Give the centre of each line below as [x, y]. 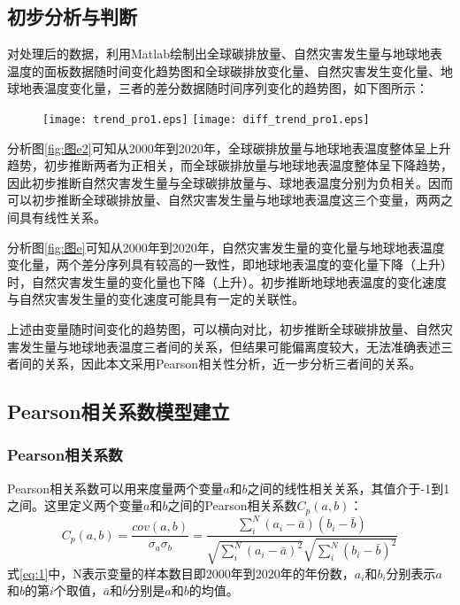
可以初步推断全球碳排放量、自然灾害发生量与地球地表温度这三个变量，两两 [224, 200]
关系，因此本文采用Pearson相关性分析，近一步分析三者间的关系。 [233, 364]
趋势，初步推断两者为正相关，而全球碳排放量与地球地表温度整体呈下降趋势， [230, 165]
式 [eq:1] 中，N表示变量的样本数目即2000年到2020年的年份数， [181, 573]
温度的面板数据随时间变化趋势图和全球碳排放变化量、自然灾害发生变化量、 [224, 70]
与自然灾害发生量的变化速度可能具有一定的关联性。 [156, 299]
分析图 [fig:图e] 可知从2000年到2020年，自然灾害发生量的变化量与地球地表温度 [226, 247]
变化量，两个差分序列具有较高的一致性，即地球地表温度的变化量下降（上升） [230, 264]
